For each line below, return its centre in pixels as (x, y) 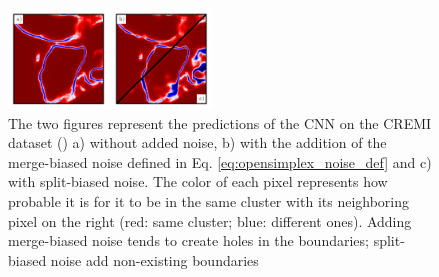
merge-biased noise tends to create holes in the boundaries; (188, 240)
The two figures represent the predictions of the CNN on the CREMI (220, 122)
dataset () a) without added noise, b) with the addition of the (197, 142)
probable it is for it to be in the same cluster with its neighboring (209, 200)
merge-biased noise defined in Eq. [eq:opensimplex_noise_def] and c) (220, 161)
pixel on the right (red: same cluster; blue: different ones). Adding (210, 220)
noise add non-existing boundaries (154, 259)
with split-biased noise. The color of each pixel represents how (198, 181)
